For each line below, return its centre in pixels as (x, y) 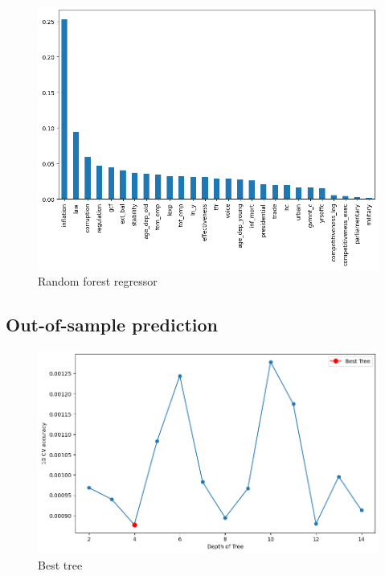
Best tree (60, 564)
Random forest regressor (98, 280)
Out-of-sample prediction (112, 324)
